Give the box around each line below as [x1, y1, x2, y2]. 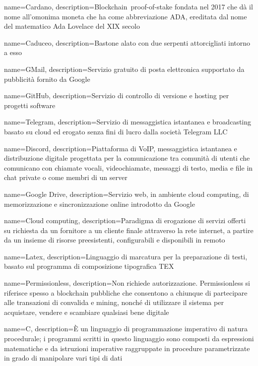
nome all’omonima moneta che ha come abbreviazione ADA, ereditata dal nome [4, 11, 247, 21]
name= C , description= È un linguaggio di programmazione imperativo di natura [4, 323, 248, 334]
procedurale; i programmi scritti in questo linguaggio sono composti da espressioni [4, 333, 254, 344]
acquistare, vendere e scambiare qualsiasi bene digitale [4, 306, 169, 317]
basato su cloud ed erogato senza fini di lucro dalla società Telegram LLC [4, 126, 228, 136]
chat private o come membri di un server [4, 172, 128, 183]
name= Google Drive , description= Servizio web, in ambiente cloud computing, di [4, 188, 249, 199]
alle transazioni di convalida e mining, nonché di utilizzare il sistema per [4, 297, 224, 307]
